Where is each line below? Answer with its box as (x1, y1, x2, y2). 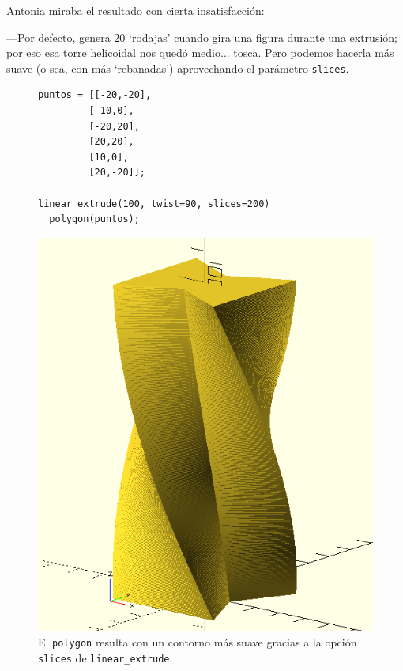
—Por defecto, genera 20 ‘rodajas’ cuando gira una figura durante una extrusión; (6, 28, 397, 45)
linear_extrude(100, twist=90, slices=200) (38, 198, 270, 209)
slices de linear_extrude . (38, 649, 173, 665)
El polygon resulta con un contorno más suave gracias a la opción (38, 634, 357, 650)
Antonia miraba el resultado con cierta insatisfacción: (6, 2, 265, 18)
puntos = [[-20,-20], (38, 89, 152, 101)
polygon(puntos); (49, 213, 140, 225)
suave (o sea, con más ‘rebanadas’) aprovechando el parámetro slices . (6, 59, 349, 76)
